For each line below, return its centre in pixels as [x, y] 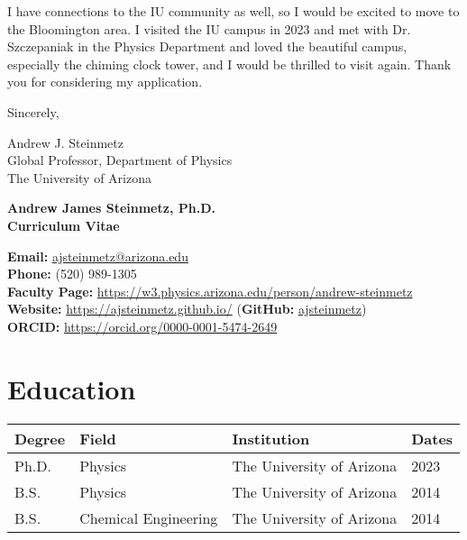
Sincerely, [33, 111]
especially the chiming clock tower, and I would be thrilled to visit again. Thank [229, 64]
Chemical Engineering [149, 517]
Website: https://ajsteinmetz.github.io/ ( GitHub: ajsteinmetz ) [187, 309]
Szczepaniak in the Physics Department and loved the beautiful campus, [207, 46]
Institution [271, 438]
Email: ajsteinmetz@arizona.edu [98, 256]
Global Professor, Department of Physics [120, 160]
